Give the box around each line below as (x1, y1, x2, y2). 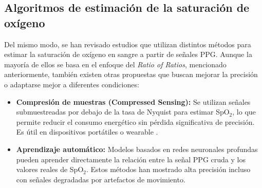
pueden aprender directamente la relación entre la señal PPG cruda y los (16, 154, 246, 164)
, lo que (232, 106, 256, 117)
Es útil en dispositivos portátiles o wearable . (16, 126, 158, 137)
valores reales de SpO (16, 164, 84, 175)
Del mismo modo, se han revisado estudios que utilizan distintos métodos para (4, 39, 251, 49)
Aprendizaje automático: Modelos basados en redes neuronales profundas (16, 143, 258, 154)
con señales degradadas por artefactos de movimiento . (16, 174, 185, 184)
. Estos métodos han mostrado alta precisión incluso (86, 164, 251, 175)
